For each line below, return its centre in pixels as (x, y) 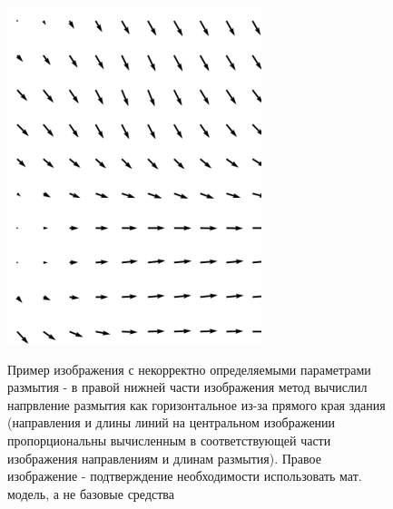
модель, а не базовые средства (91, 493)
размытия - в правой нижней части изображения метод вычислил (187, 387)
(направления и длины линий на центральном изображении (172, 422)
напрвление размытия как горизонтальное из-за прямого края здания (196, 404)
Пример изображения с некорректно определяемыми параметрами (189, 369)
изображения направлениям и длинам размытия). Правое (164, 458)
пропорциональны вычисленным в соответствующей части (169, 440)
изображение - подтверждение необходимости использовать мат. (185, 476)
